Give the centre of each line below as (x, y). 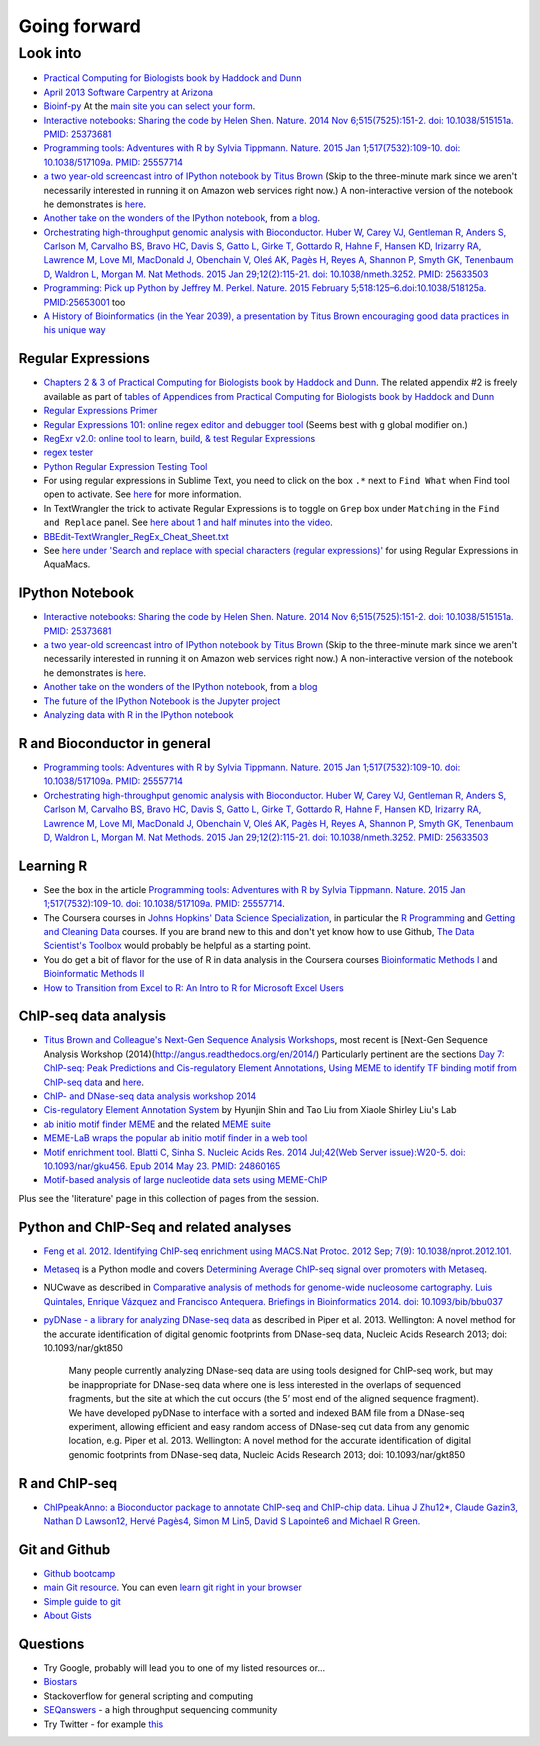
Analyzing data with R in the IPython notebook (138, 715)
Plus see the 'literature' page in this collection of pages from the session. (168, 1198)
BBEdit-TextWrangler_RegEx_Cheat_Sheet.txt (136, 536)
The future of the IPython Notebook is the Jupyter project (162, 701)
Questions (51, 1643)
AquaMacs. (67, 564)
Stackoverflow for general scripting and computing (148, 1696)
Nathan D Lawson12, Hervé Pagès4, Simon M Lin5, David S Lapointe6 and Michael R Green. (232, 1521)
